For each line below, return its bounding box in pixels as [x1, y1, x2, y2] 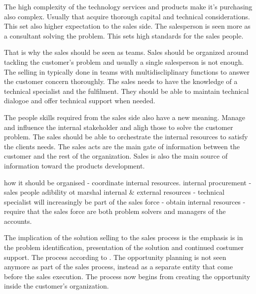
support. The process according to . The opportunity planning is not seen [4, 252, 226, 262]
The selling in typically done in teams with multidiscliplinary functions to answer [4, 66, 250, 77]
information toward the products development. [4, 160, 145, 170]
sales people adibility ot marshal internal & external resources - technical [4, 187, 225, 197]
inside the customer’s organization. [4, 281, 109, 291]
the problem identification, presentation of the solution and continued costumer [4, 242, 244, 252]
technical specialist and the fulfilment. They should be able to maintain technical [4, 85, 249, 96]
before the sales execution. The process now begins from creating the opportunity [4, 271, 251, 281]
